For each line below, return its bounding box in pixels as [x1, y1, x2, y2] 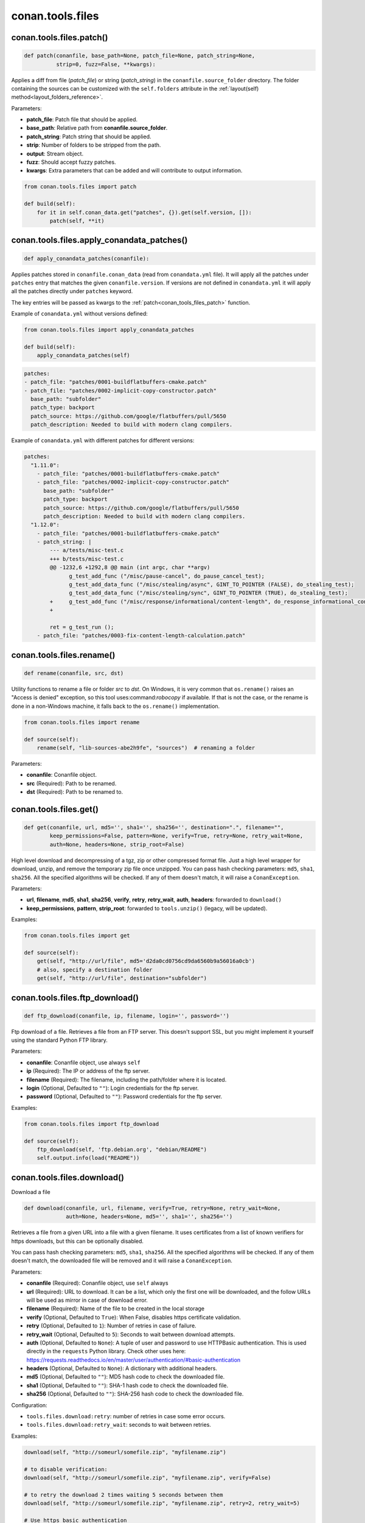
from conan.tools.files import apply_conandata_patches [24, 327, 195, 333]
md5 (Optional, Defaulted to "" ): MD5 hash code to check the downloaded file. [26, 1373, 225, 1380]
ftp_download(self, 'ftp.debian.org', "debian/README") [36, 1146, 207, 1153]
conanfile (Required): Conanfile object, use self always [26, 1279, 169, 1287]
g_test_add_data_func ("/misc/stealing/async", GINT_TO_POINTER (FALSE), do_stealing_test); [69, 581, 355, 588]
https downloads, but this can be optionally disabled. [11, 1237, 144, 1245]
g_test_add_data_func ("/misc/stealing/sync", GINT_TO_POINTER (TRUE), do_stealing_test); [69, 590, 348, 596]
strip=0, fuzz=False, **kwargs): [55, 61, 156, 68]
